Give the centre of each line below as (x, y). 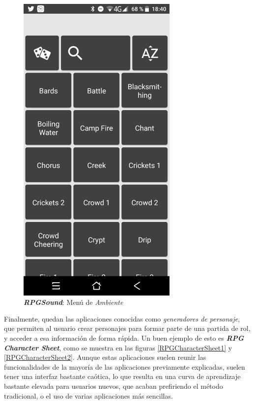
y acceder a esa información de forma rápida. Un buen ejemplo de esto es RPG (124, 337)
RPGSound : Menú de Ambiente (73, 302)
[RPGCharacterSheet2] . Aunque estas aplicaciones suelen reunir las (105, 357)
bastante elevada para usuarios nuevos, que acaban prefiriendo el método (113, 386)
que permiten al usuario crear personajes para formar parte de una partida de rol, (127, 328)
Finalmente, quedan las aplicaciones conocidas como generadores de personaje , (122, 318)
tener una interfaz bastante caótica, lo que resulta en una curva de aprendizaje (122, 376)
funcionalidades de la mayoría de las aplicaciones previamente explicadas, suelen (125, 366)
